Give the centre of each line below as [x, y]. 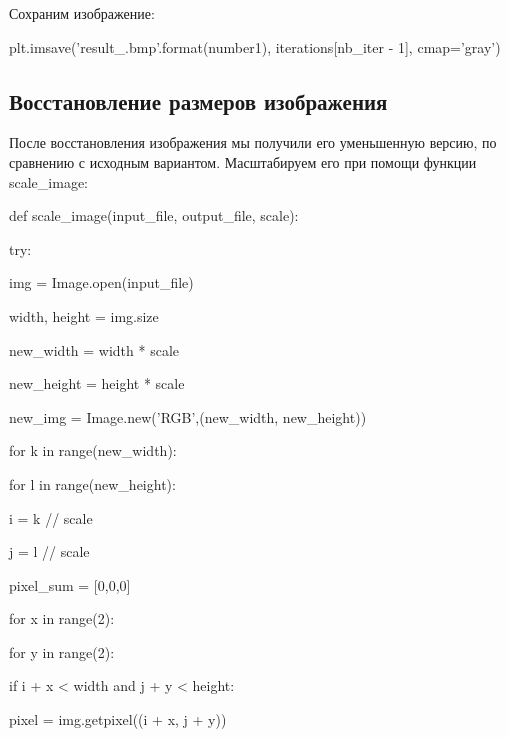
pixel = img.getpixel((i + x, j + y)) [118, 719]
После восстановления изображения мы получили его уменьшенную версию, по [253, 142]
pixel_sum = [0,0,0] [70, 584]
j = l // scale [49, 551]
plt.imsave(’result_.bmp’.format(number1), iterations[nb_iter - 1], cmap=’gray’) [255, 46]
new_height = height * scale [97, 383]
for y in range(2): [62, 651]
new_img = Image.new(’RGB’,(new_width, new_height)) [188, 416]
